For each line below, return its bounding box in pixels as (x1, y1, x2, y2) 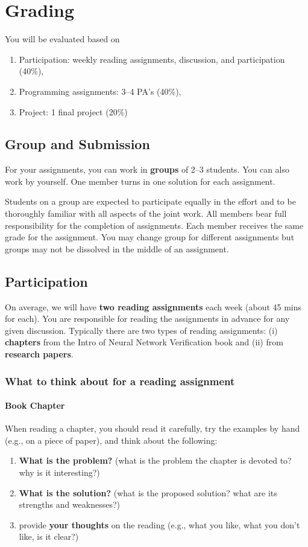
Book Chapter (5, 399, 65, 412)
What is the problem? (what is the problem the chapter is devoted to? (19, 454, 292, 467)
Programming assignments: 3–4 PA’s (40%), (19, 85, 181, 97)
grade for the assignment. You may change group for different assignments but (5, 231, 295, 243)
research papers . (5, 348, 74, 360)
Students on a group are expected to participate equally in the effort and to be (5, 195, 296, 208)
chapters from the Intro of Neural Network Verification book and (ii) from (5, 336, 283, 348)
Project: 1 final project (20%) (19, 105, 128, 118)
